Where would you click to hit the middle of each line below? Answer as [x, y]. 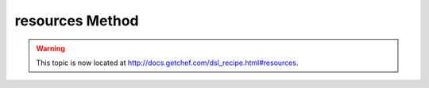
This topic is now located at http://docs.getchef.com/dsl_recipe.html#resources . [167, 63]
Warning [50, 48]
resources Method [77, 21]
